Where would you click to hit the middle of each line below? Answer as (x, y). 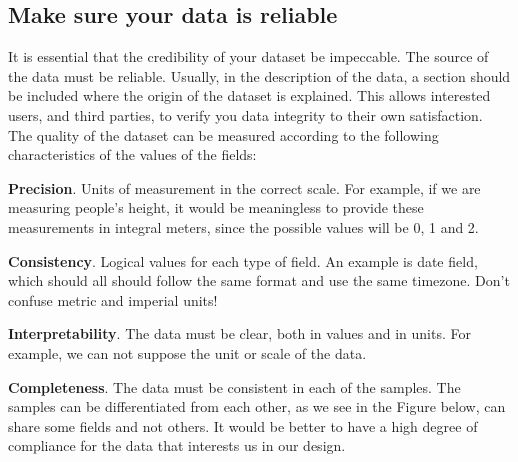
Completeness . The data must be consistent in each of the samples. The (234, 386)
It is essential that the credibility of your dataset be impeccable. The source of (248, 56)
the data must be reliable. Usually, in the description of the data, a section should (259, 75)
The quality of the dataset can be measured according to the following (223, 134)
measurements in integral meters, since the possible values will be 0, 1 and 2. (243, 226)
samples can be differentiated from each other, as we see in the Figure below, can (257, 406)
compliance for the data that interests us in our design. (177, 445)
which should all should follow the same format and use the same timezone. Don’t (259, 280)
